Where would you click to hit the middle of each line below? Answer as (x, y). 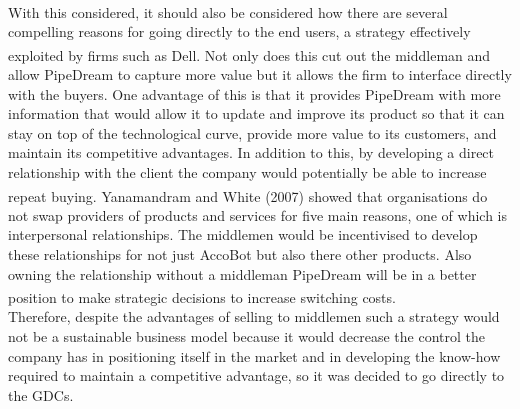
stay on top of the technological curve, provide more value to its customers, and (252, 132)
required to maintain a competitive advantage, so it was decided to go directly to (256, 375)
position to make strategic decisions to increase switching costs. (202, 296)
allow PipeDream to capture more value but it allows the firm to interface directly (260, 74)
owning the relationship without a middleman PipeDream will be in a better (242, 273)
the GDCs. (41, 394)
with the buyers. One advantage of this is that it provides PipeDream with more (254, 93)
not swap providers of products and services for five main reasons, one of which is (257, 214)
